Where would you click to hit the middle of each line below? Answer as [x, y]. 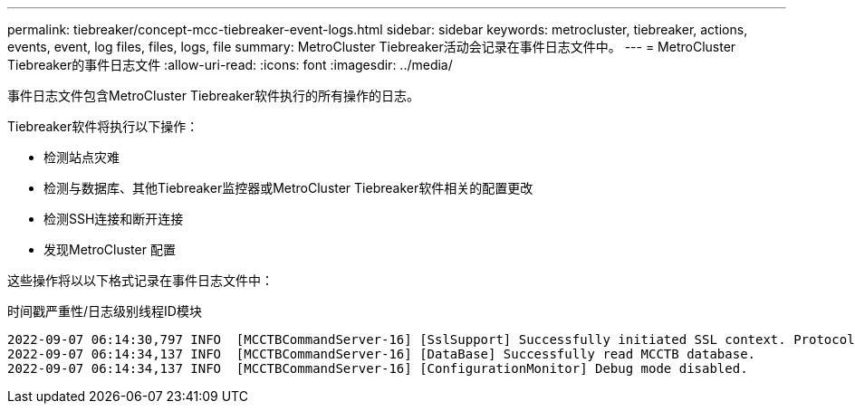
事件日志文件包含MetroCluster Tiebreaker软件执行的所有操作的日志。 [214, 96]
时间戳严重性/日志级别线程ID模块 [105, 311]
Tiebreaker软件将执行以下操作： [103, 126]
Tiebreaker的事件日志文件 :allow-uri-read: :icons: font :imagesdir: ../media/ [230, 65]
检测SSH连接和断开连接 [114, 219]
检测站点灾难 [82, 157]
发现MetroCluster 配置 [110, 249]
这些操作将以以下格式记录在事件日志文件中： [140, 280]
